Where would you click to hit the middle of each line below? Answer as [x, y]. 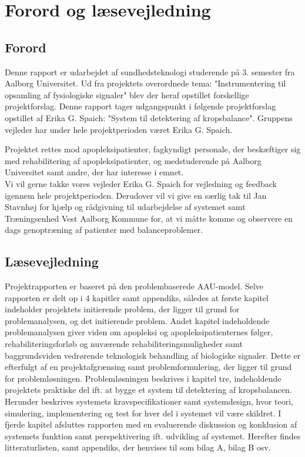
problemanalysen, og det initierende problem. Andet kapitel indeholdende [137, 320]
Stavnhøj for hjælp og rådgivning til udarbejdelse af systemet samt [125, 207]
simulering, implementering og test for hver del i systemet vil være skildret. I [143, 413]
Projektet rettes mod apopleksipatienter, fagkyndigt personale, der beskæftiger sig [153, 149]
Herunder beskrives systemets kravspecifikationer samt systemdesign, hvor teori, [149, 401]
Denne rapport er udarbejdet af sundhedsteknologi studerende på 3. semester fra [150, 71]
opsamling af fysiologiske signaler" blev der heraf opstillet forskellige [127, 94]
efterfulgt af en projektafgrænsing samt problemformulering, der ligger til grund [148, 367]
